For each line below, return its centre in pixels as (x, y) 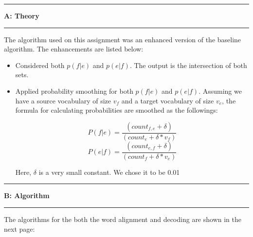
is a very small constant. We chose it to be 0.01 (109, 172)
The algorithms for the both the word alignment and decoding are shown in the (123, 219)
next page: (19, 229)
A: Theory (22, 16)
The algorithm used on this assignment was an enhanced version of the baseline (123, 39)
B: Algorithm (27, 195)
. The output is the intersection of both (188, 65)
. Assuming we (220, 91)
